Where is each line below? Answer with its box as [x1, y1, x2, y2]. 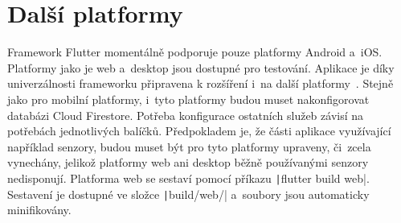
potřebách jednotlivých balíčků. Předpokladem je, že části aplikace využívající [7, 122, 391, 139]
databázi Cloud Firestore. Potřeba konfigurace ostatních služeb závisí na [7, 106, 364, 123]
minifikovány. [7, 201, 72, 218]
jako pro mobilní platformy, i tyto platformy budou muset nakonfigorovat [7, 90, 370, 107]
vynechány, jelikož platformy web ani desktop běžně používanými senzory [7, 154, 369, 171]
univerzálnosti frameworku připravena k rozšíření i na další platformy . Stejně [7, 75, 394, 92]
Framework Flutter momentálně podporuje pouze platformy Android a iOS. [7, 43, 383, 60]
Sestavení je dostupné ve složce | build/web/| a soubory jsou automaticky [7, 185, 370, 202]
